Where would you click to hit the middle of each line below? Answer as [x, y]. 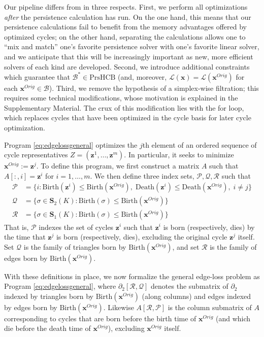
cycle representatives [36, 155]
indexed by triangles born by [49, 296]
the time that [25, 237]
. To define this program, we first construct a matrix [118, 166]
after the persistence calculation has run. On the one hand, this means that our [128, 16]
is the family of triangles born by [75, 246]
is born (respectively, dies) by [209, 227]
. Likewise [119, 307]
